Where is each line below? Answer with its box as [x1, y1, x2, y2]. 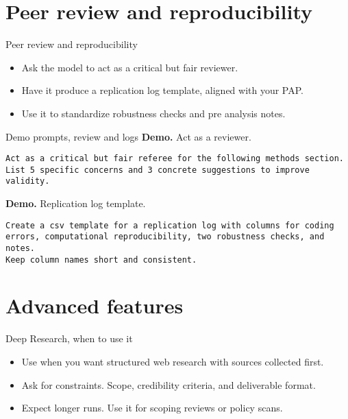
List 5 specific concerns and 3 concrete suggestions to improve [5, 165, 310, 175]
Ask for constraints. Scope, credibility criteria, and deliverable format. [21, 377, 316, 392]
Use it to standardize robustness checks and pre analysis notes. [21, 106, 286, 120]
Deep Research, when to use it [5, 331, 133, 346]
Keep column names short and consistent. [5, 254, 197, 265]
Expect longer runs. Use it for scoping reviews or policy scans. [21, 400, 283, 415]
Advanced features [5, 291, 184, 320]
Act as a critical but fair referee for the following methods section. [5, 154, 344, 164]
